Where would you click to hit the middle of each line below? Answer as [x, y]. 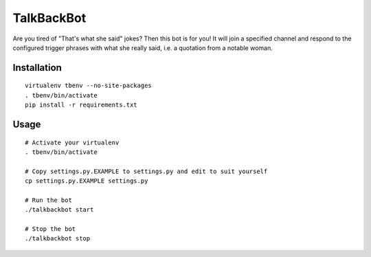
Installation [37, 68]
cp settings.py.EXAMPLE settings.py [87, 181]
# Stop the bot [50, 229]
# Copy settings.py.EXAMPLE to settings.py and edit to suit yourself [146, 171]
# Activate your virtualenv [72, 142]
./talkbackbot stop [58, 238]
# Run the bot [48, 200]
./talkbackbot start [59, 210]
